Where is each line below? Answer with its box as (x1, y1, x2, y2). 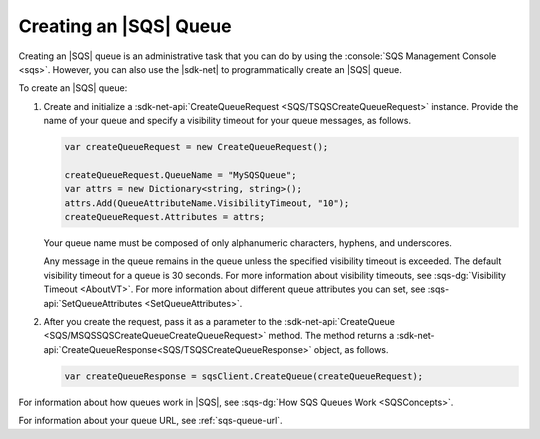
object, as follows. (313, 343, 389, 355)
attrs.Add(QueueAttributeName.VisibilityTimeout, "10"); (64, 197, 350, 209)
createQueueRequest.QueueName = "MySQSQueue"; (64, 169, 297, 180)
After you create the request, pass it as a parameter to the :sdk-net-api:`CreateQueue (43, 315, 395, 327)
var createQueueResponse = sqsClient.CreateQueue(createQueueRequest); (64, 370, 424, 382)
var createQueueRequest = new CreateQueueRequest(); (64, 141, 329, 153)
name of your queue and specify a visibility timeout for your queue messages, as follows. (43, 115, 412, 127)
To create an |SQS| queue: (18, 82, 128, 94)
